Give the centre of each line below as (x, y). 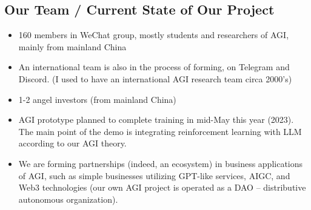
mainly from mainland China (72, 46)
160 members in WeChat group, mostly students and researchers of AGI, (154, 35)
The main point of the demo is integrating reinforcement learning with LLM (160, 131)
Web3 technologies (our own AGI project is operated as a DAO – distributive (162, 187)
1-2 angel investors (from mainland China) (97, 99)
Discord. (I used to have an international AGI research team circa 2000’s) (155, 78)
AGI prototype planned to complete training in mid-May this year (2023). (156, 120)
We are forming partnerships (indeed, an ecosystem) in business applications (161, 163)
